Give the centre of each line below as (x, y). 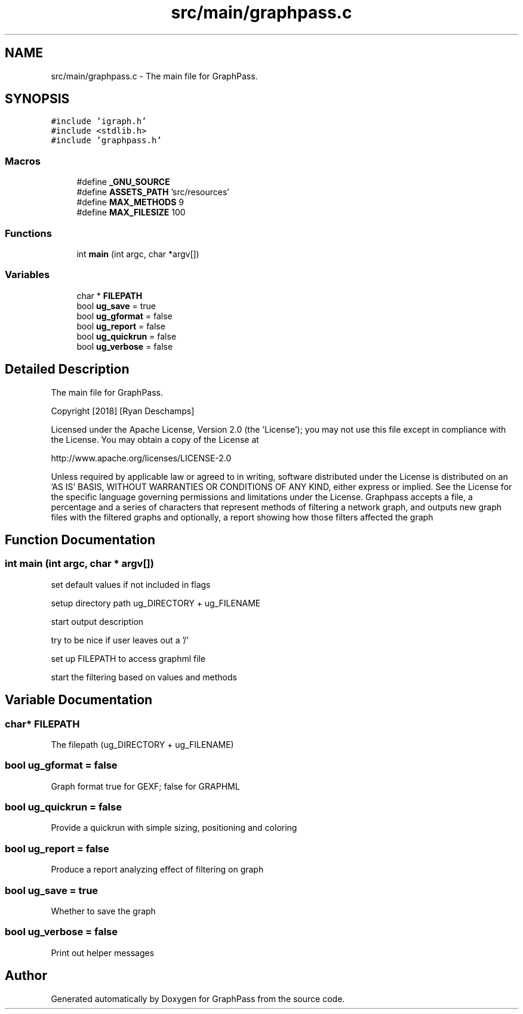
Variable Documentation (79, 700)
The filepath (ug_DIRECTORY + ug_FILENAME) (142, 744)
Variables (27, 275)
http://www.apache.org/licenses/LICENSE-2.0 (141, 458)
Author (26, 976)
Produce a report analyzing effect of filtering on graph (157, 870)
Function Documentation (80, 540)
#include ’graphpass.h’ (106, 141)
